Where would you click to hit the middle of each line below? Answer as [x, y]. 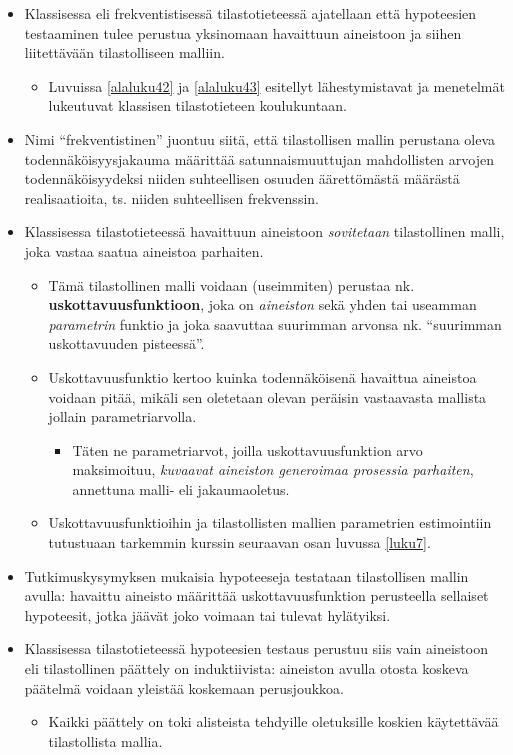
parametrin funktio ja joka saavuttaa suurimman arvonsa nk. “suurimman [275, 323]
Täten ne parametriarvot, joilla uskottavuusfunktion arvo [247, 449]
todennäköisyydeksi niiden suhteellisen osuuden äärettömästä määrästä [242, 178]
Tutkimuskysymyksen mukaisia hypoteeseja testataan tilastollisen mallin [246, 575]
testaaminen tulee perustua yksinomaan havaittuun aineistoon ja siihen [243, 32]
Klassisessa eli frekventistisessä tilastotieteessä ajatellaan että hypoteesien [250, 13]
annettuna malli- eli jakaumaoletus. [181, 488]
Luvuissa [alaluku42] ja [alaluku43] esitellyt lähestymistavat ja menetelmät [276, 85]
